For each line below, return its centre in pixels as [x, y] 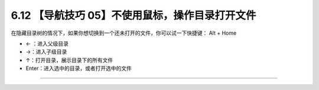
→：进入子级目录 [46, 52]
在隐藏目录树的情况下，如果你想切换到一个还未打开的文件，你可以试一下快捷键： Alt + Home [124, 33]
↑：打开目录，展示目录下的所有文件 [69, 60]
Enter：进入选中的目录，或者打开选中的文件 [79, 68]
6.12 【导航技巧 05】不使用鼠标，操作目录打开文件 [134, 15]
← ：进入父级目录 [47, 44]
